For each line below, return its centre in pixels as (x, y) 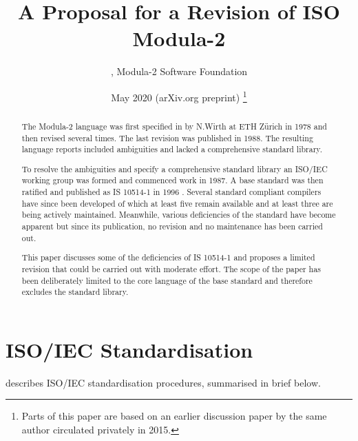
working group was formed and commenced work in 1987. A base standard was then (172, 180)
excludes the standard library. (75, 292)
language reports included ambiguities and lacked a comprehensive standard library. (172, 149)
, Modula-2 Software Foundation (179, 71)
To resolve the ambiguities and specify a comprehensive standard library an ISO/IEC (175, 168)
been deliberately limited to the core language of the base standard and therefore (167, 280)
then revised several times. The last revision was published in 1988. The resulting (167, 137)
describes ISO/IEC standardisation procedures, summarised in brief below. (163, 382)
